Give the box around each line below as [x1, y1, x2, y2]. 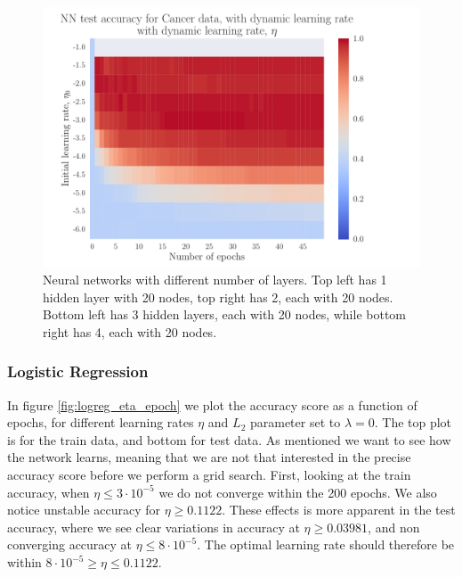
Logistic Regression [7, 360, 149, 383]
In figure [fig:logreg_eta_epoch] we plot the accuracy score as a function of [7, 395, 417, 414]
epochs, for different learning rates [7, 413, 194, 432]
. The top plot [374, 413, 452, 432]
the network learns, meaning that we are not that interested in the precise [7, 448, 411, 466]
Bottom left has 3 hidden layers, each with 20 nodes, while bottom [43, 305, 407, 324]
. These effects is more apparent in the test [222, 500, 456, 519]
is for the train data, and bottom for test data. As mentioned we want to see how [7, 430, 451, 449]
